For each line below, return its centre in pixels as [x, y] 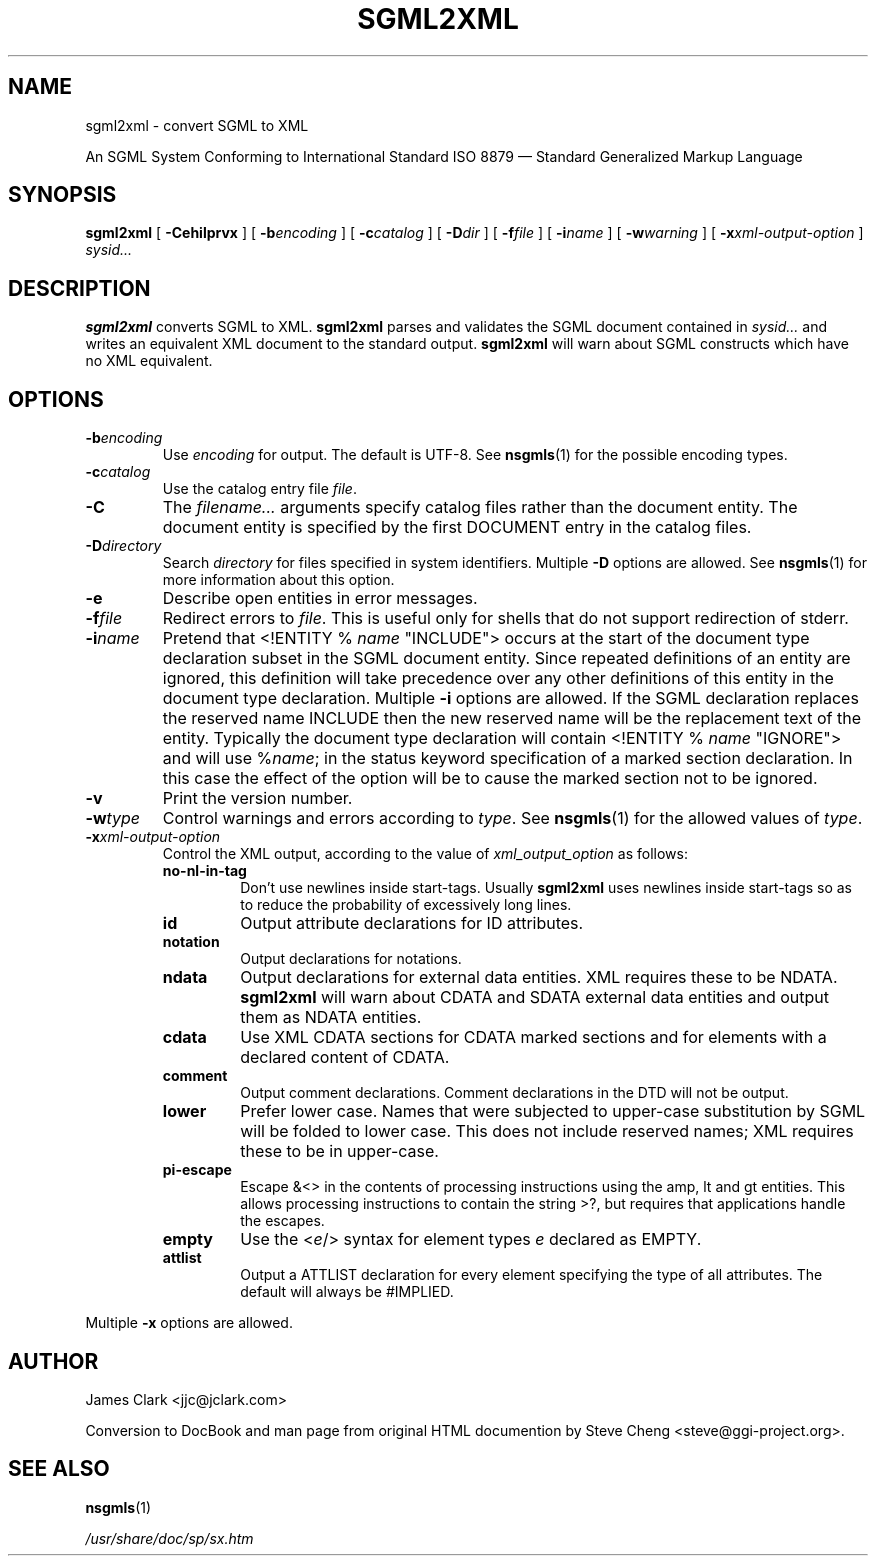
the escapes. [282, 1221]
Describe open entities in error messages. [320, 598]
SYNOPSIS [62, 195]
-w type [113, 818]
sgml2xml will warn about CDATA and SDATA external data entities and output [535, 997]
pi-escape [197, 1170]
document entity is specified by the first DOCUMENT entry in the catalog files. [457, 527]
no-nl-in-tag [204, 871]
